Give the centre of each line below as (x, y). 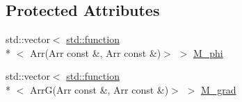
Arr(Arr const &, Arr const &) (95, 52)
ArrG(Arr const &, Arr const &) (99, 89)
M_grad (218, 89)
